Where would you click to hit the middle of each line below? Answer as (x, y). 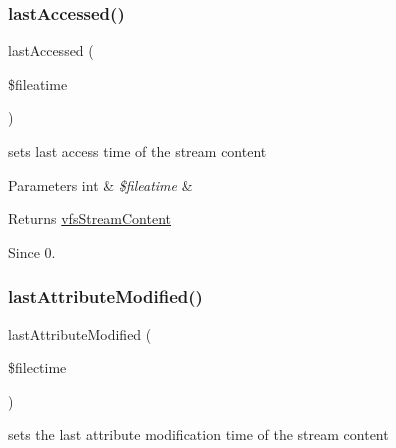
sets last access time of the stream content (137, 151)
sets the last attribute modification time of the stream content (198, 434)
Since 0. (32, 251)
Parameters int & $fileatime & (100, 184)
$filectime (37, 367)
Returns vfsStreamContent (90, 218)
